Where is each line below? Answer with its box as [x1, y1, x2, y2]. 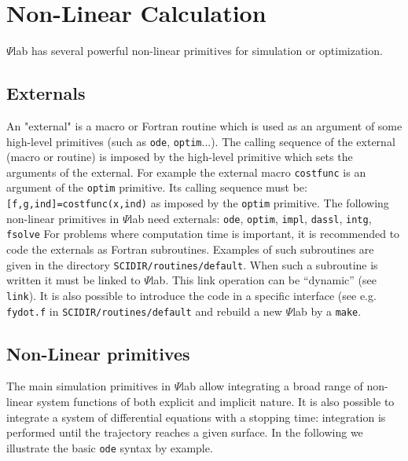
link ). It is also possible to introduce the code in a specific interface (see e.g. [6, 287, 377, 303]
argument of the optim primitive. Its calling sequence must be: [6, 179, 307, 196]
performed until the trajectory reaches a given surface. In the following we [6, 424, 363, 441]
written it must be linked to [6, 272, 141, 288]
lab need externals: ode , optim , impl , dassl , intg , [129, 210, 372, 226]
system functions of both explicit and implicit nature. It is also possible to [36, 393, 395, 409]
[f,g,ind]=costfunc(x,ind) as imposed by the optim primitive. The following [6, 195, 389, 211]
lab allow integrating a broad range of [181, 378, 363, 394]
